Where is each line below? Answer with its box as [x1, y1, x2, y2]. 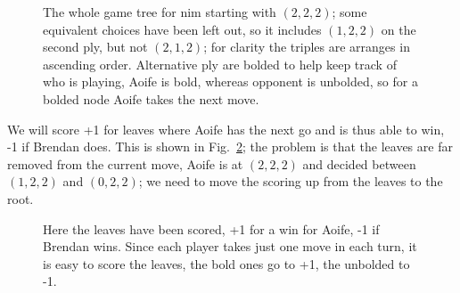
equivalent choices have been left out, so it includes [43, 20, 322, 38]
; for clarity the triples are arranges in [203, 37, 410, 56]
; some [332, 3, 367, 20]
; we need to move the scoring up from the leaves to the [138, 172, 443, 191]
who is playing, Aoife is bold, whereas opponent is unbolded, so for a [43, 72, 418, 91]
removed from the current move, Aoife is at [7, 154, 243, 173]
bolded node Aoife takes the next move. [43, 89, 259, 108]
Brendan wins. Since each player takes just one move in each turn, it [43, 237, 417, 256]
